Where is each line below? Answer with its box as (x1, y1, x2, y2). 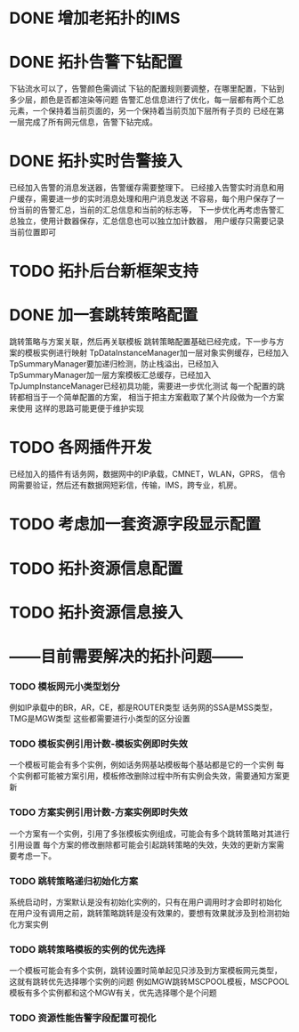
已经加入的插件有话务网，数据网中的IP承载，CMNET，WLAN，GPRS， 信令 (9, 469, 287, 480)
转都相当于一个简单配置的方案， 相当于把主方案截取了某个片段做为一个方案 (9, 392, 285, 403)
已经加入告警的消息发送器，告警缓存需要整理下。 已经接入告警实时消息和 (9, 182, 277, 193)
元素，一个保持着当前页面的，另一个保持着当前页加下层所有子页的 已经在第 (9, 106, 285, 117)
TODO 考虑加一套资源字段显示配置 (9, 514, 261, 535)
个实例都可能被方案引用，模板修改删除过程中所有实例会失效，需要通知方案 (9, 770, 282, 781)
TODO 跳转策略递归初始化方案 (9, 875, 139, 887)
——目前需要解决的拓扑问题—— (9, 646, 244, 666)
